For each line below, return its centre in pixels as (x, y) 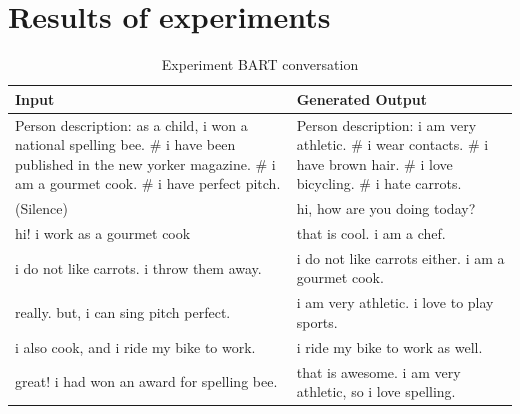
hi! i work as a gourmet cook (103, 233)
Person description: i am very (386, 124)
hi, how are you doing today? (386, 208)
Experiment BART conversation (260, 64)
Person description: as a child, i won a (131, 124)
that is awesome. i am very (378, 371)
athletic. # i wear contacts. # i (392, 144)
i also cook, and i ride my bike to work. (135, 346)
